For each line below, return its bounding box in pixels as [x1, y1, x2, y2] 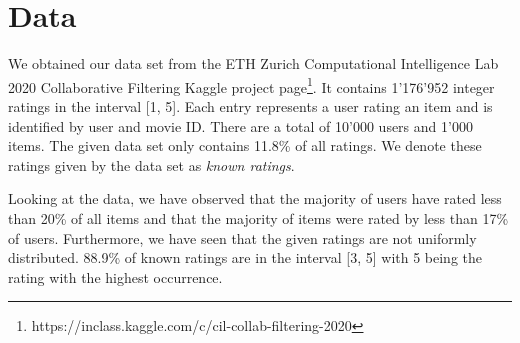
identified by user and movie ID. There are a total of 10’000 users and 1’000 [8, 115, 473, 136]
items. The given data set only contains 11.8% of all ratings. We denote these [8, 135, 482, 156]
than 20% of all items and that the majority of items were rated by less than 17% [8, 207, 509, 228]
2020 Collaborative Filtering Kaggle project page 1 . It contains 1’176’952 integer [8, 73, 495, 97]
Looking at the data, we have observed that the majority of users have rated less [8, 188, 502, 209]
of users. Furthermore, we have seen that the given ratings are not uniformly [8, 227, 477, 248]
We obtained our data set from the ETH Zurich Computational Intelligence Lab [8, 53, 499, 74]
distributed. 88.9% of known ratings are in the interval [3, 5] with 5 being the [8, 247, 483, 268]
